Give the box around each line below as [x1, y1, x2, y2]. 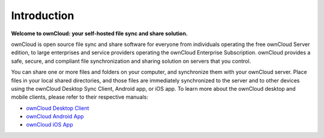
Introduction [11, 9, 74, 22]
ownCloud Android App [26, 113, 84, 120]
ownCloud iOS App [26, 121, 73, 128]
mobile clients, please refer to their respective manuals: [11, 93, 148, 101]
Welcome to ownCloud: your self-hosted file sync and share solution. [11, 30, 188, 37]
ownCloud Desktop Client [26, 105, 89, 112]
